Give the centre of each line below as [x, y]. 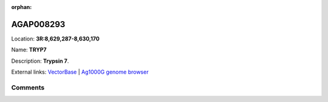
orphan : [22, 7]
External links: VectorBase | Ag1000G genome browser [80, 72]
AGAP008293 [38, 24]
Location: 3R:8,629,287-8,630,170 [55, 39]
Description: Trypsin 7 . [40, 61]
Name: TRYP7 [29, 50]
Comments [28, 88]
